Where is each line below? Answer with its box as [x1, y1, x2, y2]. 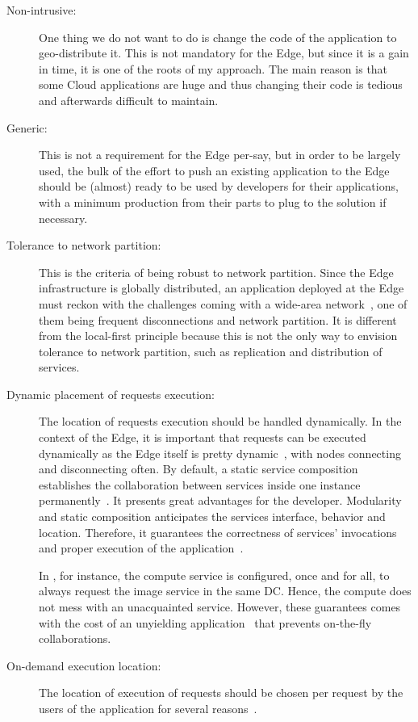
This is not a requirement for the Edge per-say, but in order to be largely [39, 146, 401, 163]
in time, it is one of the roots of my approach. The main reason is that [39, 60, 388, 77]
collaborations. [39, 630, 111, 647]
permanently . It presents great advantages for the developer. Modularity [39, 492, 402, 509]
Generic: [6, 119, 48, 136]
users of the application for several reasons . [39, 699, 257, 716]
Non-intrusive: [6, 2, 77, 18]
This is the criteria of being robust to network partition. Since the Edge [39, 263, 394, 280]
